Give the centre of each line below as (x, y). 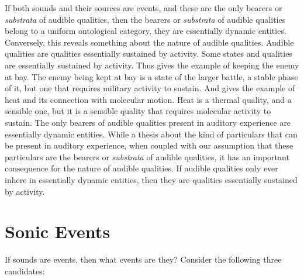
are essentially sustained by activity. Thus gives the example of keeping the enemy (152, 65)
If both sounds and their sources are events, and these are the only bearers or (144, 8)
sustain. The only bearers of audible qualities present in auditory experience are (148, 122)
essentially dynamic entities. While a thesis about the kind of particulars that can (151, 134)
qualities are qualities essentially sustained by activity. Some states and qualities (148, 54)
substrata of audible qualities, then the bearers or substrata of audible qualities (145, 19)
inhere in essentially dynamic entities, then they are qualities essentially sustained (151, 179)
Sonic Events (58, 231)
